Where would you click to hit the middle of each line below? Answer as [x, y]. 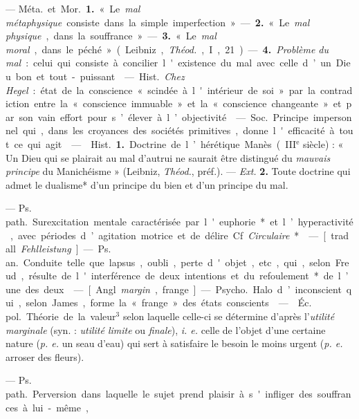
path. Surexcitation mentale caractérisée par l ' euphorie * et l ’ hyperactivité [179, 221]
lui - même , [60, 407]
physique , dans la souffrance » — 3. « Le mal [111, 36]
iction [18, 103]
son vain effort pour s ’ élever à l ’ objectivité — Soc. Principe [164, 117]
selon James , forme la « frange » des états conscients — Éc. [169, 302]
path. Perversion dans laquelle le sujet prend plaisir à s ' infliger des [159, 394]
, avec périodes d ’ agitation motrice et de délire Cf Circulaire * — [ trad [179, 235]
